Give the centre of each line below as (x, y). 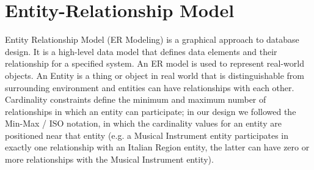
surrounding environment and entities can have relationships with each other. (150, 87)
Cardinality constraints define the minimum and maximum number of (136, 99)
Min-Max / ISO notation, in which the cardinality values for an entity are (143, 123)
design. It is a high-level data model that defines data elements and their (141, 51)
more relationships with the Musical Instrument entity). (109, 159)
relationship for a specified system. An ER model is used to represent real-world (155, 63)
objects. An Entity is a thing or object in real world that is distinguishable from (155, 75)
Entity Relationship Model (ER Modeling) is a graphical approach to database (152, 39)
